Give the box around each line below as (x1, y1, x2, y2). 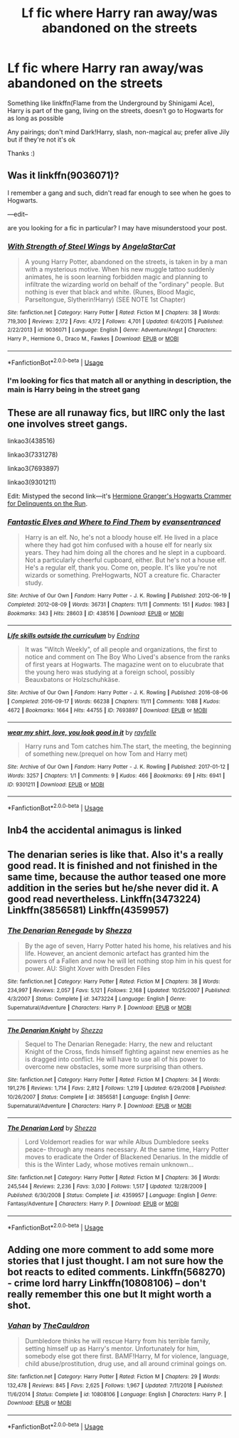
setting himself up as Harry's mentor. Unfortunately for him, (24, 1344, 200, 1353)
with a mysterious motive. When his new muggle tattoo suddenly (24, 265, 215, 274)
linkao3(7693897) (7, 464, 60, 473)
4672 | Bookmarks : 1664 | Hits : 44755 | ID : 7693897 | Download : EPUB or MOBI (7, 706, 208, 714)
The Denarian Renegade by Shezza (7, 925, 132, 935)
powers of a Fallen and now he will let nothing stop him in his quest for (24, 957, 232, 965)
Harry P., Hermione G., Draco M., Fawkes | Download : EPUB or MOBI (7, 336, 179, 343)
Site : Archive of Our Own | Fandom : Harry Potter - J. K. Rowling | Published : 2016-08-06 (7, 689, 228, 696)
